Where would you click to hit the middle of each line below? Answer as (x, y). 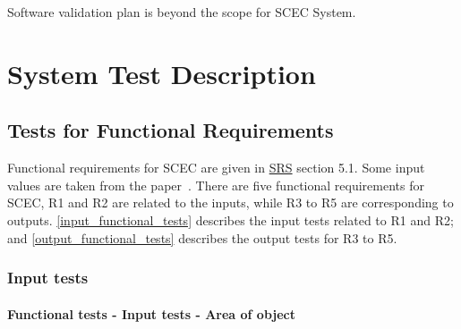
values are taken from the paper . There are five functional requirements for (216, 185)
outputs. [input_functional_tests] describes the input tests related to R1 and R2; (230, 219)
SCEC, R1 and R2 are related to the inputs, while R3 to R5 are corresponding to (230, 202)
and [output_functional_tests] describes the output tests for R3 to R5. (202, 237)
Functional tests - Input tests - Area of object (151, 313)
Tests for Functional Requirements (171, 130)
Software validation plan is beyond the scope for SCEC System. (182, 12)
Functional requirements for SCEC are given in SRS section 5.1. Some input (216, 168)
